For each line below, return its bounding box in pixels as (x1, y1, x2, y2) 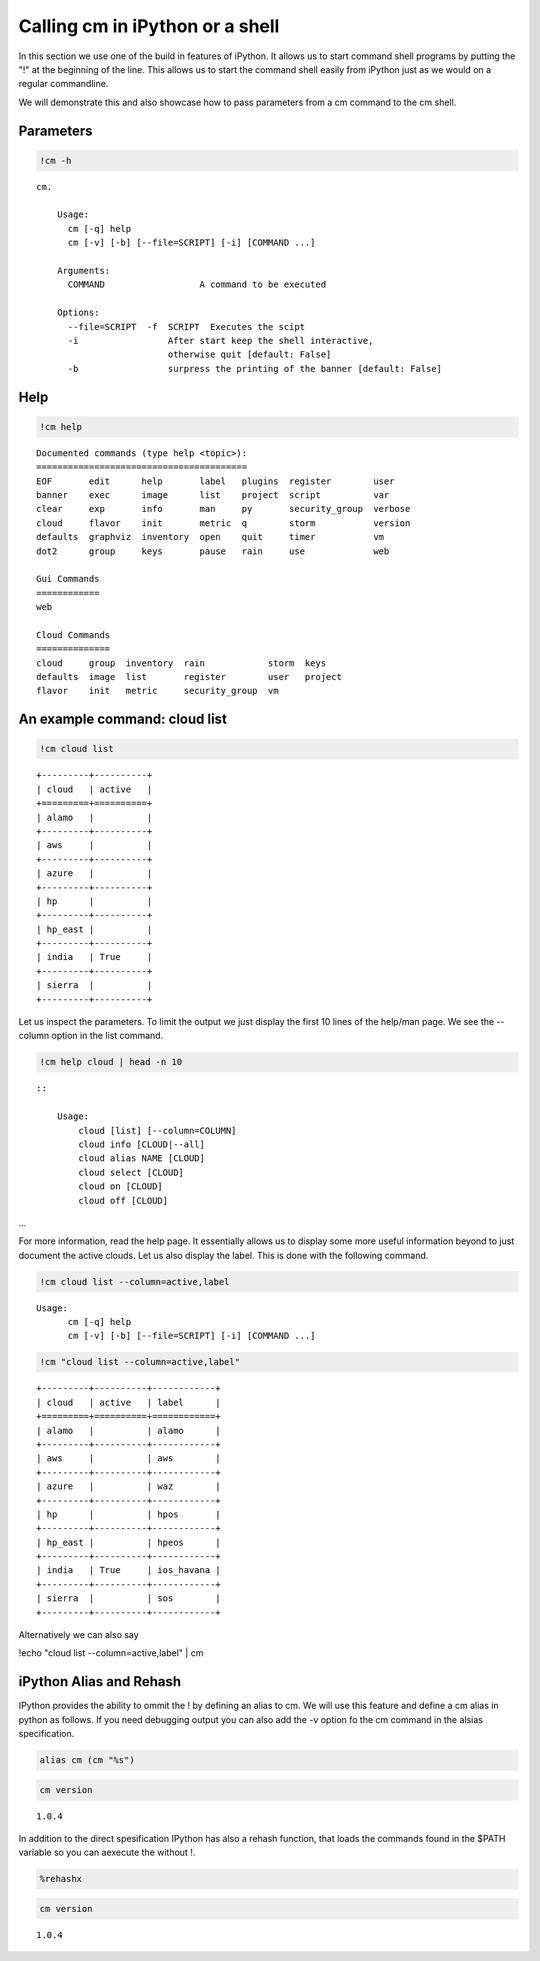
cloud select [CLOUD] (78, 1166, 185, 1178)
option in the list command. (51, 1030, 164, 1042)
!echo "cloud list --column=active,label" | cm (18, 1647, 204, 1659)
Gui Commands (36, 573, 100, 585)
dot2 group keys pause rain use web (36, 545, 390, 557)
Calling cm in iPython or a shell (18, 15, 280, 37)
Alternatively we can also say (18, 1629, 139, 1641)
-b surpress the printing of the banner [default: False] (67, 363, 443, 374)
